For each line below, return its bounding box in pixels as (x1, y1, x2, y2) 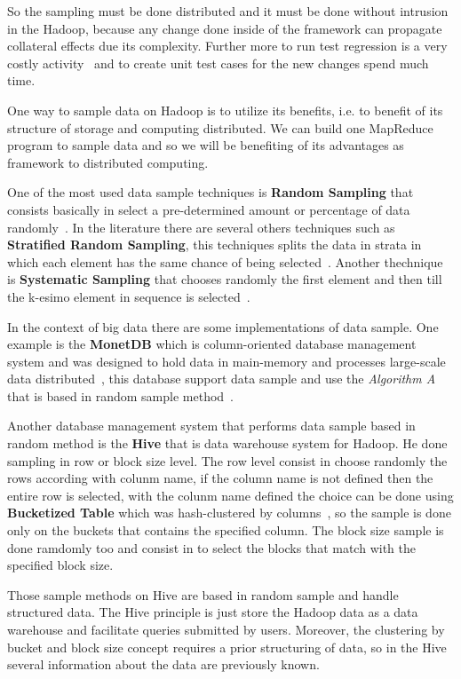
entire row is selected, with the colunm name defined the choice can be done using (7, 486, 454, 504)
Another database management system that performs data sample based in (7, 416, 416, 435)
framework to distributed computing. (7, 153, 209, 171)
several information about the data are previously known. (7, 655, 320, 674)
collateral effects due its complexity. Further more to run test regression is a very (7, 36, 448, 55)
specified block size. (7, 556, 114, 574)
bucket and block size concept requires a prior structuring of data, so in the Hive (7, 637, 447, 656)
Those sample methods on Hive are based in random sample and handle (7, 585, 399, 604)
